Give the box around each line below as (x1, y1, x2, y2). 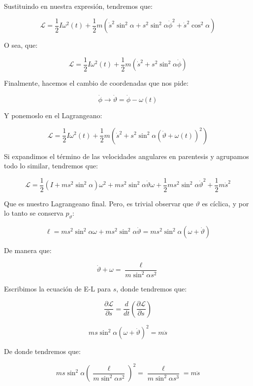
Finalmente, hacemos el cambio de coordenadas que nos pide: (4, 78, 189, 88)
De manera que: (4, 245, 52, 256)
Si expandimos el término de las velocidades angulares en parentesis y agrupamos (4, 151, 249, 161)
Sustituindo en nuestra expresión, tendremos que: (4, 1, 153, 11)
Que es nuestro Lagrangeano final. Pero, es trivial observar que (4, 198, 193, 208)
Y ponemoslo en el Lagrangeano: (4, 110, 102, 120)
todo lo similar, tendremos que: (4, 161, 98, 171)
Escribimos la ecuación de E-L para (4, 284, 111, 294)
